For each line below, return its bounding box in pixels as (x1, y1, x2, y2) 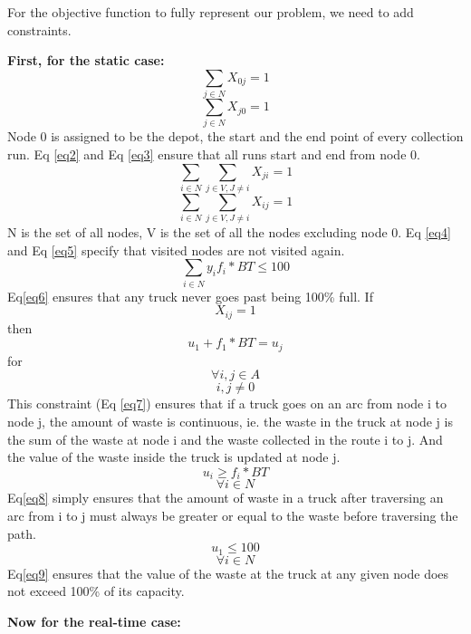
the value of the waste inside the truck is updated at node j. (7, 447, 341, 466)
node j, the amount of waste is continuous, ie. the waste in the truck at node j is (7, 412, 453, 431)
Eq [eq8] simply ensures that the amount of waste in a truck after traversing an (7, 488, 444, 507)
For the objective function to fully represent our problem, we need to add (7, 3, 414, 21)
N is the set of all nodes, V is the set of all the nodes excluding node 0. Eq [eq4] (7, 223, 451, 242)
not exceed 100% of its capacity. (7, 581, 185, 600)
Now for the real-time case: (7, 611, 181, 630)
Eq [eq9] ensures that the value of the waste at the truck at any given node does (7, 563, 449, 582)
